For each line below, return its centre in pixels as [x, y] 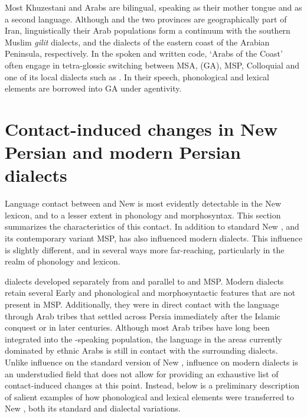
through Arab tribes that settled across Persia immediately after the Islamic [143, 316]
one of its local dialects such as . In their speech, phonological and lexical [137, 76]
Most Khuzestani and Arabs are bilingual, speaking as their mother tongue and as [153, 7]
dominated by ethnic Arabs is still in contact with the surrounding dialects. [141, 350]
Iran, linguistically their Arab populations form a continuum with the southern [148, 30]
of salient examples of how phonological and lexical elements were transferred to [150, 396]
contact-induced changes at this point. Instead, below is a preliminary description [152, 385]
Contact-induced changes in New [141, 128]
